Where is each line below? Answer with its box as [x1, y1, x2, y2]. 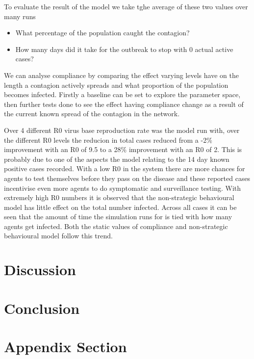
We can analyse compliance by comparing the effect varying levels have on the [4, 70, 239, 80]
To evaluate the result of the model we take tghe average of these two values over [4, 1, 248, 11]
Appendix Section [4, 336, 127, 356]
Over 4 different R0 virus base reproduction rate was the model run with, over [4, 125, 240, 135]
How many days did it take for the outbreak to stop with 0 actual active [15, 44, 233, 54]
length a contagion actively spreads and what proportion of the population [4, 79, 229, 90]
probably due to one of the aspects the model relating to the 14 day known [4, 154, 229, 164]
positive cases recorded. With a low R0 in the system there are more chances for [4, 163, 245, 174]
